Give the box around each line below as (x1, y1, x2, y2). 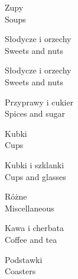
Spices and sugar (5, 107, 66, 120)
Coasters (5, 265, 36, 277)
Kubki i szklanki (5, 158, 64, 171)
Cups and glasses (5, 170, 66, 182)
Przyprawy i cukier (5, 95, 74, 108)
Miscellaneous (5, 201, 54, 214)
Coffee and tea (5, 233, 57, 245)
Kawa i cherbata (5, 222, 64, 234)
